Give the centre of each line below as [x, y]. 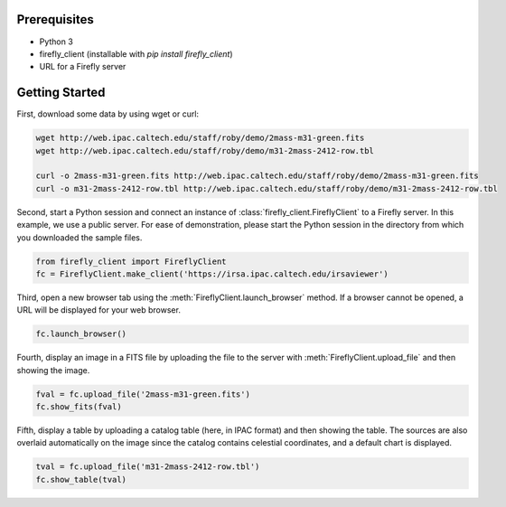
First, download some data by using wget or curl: [108, 114]
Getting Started [61, 93]
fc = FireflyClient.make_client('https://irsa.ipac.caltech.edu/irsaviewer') [212, 274]
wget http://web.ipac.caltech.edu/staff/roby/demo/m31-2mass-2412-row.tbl [205, 150]
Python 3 [56, 42]
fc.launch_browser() [81, 334]
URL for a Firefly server [83, 67]
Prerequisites [55, 19]
